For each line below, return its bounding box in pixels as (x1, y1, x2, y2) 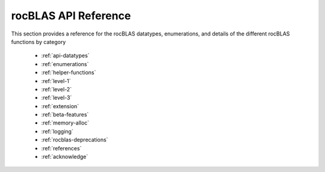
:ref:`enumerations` (41, 60, 89, 67)
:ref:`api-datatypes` (41, 52, 90, 60)
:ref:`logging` (41, 127, 73, 135)
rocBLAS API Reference (11, 9, 131, 22)
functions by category (11, 38, 66, 45)
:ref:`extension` (41, 102, 79, 109)
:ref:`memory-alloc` (41, 119, 90, 126)
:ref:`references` (41, 144, 82, 152)
